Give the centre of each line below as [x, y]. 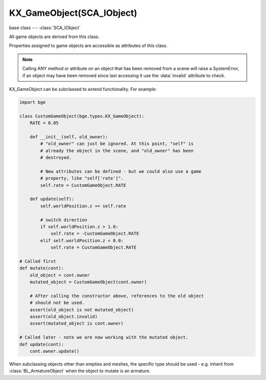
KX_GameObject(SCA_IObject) [73, 13]
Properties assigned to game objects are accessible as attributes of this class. [88, 46]
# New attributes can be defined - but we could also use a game [121, 171]
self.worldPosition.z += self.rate [83, 206]
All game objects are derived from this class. [54, 37]
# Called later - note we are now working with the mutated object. [104, 338]
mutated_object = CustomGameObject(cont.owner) [88, 282]
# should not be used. [57, 303]
